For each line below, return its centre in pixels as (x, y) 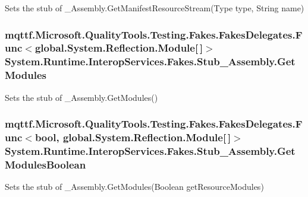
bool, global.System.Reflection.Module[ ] (133, 137)
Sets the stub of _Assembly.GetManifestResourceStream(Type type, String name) (155, 8)
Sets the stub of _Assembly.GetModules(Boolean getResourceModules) (134, 187)
